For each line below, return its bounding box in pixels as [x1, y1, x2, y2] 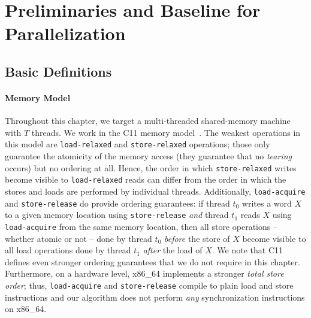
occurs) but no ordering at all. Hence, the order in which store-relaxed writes [5, 161, 297, 174]
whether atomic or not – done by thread [5, 232, 152, 244]
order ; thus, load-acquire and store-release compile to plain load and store [5, 278, 294, 291]
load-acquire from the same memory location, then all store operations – [5, 220, 277, 232]
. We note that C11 [212, 244, 283, 256]
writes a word [241, 196, 292, 209]
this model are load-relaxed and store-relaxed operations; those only [5, 138, 270, 150]
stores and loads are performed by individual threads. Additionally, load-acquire [5, 184, 306, 197]
